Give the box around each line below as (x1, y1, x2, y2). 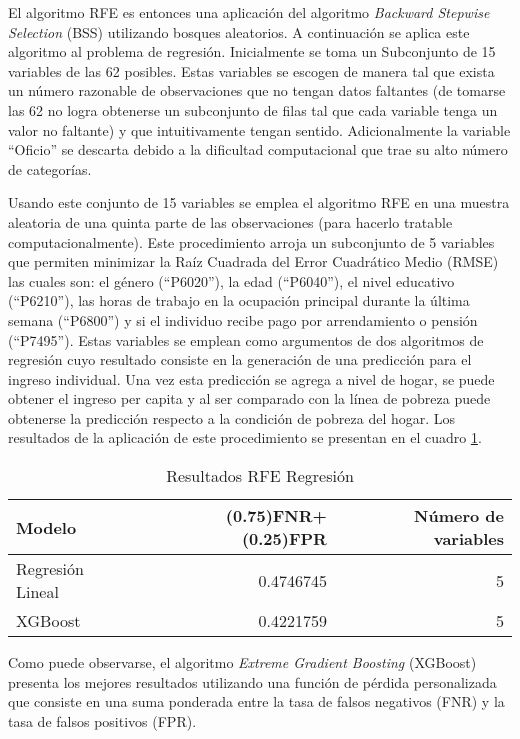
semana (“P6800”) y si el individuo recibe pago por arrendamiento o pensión (8, 309, 478, 330)
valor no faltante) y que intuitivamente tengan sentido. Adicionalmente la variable (8, 119, 511, 140)
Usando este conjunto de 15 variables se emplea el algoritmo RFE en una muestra (8, 192, 510, 213)
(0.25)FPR (241, 527, 327, 551)
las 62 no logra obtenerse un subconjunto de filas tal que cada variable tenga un (8, 99, 498, 120)
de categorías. (8, 158, 92, 179)
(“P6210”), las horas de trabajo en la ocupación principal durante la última (8, 290, 470, 311)
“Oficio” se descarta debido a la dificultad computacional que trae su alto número (8, 139, 508, 160)
